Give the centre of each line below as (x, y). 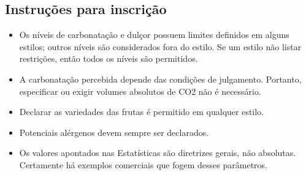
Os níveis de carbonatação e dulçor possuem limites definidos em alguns (154, 35)
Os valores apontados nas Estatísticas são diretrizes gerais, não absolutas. (158, 153)
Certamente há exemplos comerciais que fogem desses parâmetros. (143, 164)
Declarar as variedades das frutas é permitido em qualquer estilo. (142, 112)
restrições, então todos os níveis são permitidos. (109, 58)
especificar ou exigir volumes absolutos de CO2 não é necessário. (140, 91)
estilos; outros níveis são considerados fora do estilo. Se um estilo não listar (160, 46)
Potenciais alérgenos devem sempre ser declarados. (114, 132)
